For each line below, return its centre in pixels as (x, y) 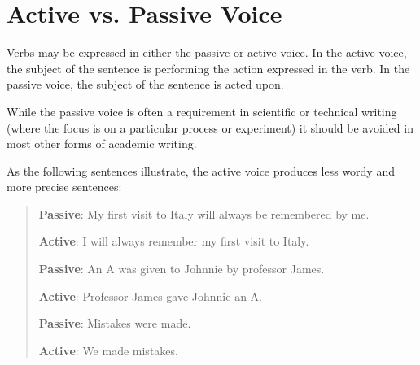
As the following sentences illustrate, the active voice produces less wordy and (201, 170)
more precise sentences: (64, 187)
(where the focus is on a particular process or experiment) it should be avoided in (210, 127)
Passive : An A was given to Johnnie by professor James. (182, 269)
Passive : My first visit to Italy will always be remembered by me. (204, 213)
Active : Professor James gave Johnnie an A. (150, 295)
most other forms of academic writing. (102, 143)
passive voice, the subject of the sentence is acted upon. (145, 84)
